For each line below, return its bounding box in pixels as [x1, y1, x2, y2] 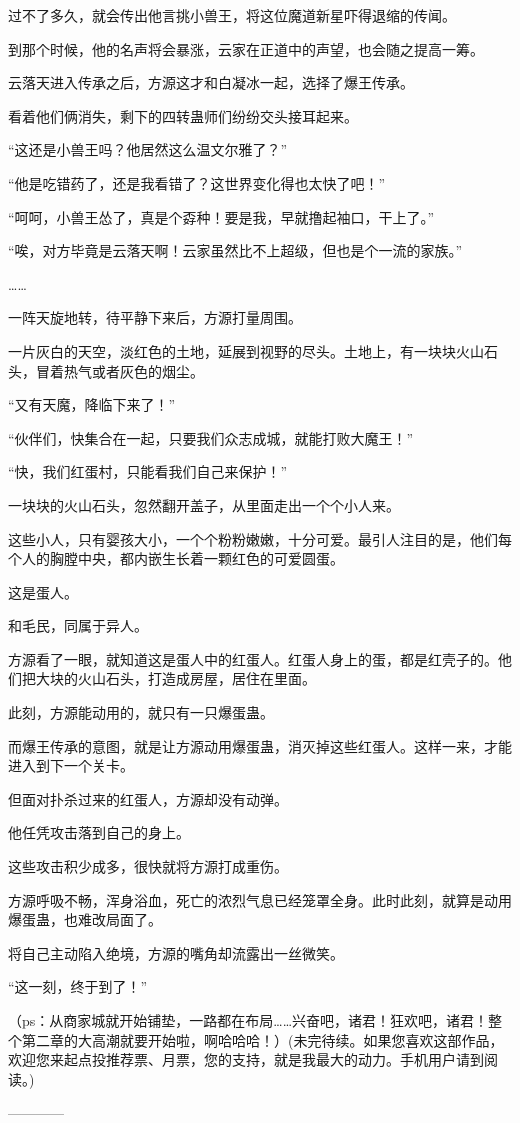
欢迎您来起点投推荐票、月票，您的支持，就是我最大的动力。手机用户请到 [8, 1049, 484, 1070]
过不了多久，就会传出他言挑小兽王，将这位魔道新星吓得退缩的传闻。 [8, 5, 456, 25]
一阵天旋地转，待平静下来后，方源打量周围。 [8, 307, 302, 328]
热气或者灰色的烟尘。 [63, 360, 204, 381]
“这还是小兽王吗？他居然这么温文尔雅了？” [8, 139, 288, 160]
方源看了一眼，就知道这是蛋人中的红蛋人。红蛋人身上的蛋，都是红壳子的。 [8, 648, 498, 669]
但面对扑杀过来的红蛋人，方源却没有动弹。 [8, 788, 288, 809]
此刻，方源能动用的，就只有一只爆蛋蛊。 [8, 702, 274, 723]
